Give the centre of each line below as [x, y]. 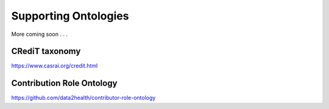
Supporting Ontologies [70, 16]
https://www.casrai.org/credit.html [55, 66]
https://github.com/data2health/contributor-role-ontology [83, 98]
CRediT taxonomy [46, 51]
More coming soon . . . [40, 34]
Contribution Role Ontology [64, 83]
